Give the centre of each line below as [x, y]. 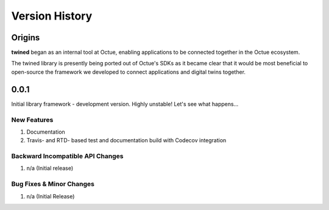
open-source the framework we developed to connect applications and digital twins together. [129, 72]
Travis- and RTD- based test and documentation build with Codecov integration [126, 140]
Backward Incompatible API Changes [67, 156]
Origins [26, 38]
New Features [32, 120]
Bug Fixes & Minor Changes [53, 184]
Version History [52, 16]
